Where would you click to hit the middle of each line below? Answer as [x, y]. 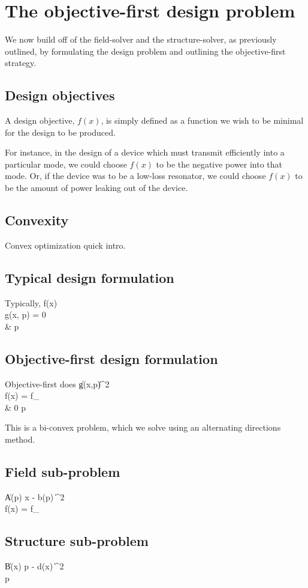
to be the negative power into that [219, 164]
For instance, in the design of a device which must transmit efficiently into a [145, 152]
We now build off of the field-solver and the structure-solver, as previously [141, 39]
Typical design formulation [90, 277]
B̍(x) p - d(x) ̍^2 [34, 566]
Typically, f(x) [31, 302]
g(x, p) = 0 [25, 314]
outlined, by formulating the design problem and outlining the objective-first [145, 51]
